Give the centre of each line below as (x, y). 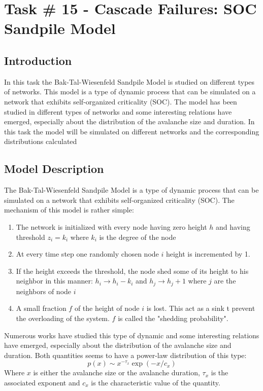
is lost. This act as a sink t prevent (201, 308)
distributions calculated (41, 141)
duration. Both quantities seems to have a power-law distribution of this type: (125, 355)
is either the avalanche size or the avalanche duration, (117, 372)
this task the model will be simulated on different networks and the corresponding (132, 131)
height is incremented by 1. (208, 254)
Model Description (54, 169)
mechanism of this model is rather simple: (69, 210)
